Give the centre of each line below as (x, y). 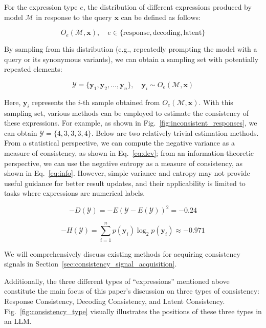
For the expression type (41, 7)
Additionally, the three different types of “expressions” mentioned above (117, 281)
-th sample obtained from (120, 102)
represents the (54, 102)
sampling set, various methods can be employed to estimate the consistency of (127, 112)
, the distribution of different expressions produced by (167, 7)
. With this (216, 102)
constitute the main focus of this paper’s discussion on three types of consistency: (132, 291)
